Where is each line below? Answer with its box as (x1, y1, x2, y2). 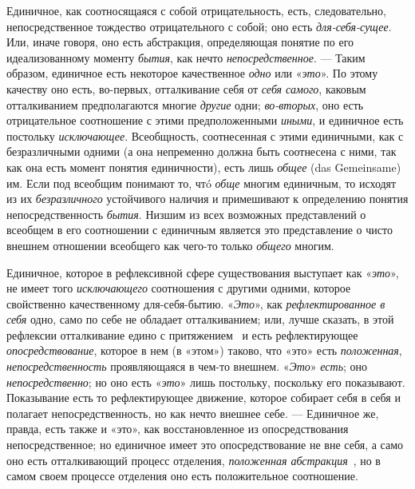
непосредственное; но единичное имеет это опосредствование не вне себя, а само (6, 436, 404, 453)
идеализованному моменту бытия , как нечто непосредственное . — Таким (6, 49, 366, 66)
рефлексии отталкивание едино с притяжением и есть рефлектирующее (6, 326, 358, 343)
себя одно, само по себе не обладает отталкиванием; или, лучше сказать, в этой (6, 311, 394, 328)
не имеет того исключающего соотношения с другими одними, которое (6, 280, 351, 296)
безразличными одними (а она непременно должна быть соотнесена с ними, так (6, 143, 397, 160)
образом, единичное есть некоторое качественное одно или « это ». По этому (6, 65, 378, 81)
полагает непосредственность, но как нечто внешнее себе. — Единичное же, (6, 404, 379, 421)
